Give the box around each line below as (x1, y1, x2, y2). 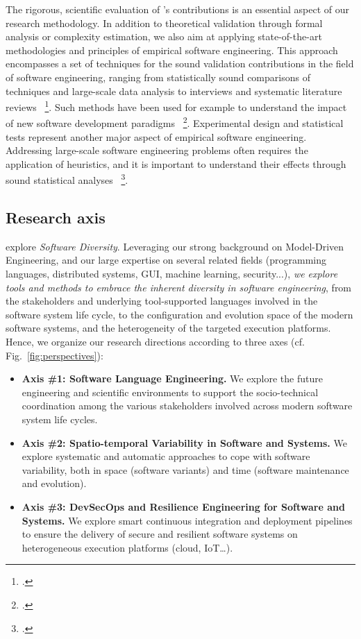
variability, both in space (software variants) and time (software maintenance (22, 462, 349, 477)
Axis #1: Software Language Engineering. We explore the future (22, 371, 323, 386)
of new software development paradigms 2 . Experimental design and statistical (6, 114, 344, 130)
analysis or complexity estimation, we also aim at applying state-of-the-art (6, 29, 322, 44)
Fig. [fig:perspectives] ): (6, 348, 103, 362)
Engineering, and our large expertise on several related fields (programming (6, 253, 326, 267)
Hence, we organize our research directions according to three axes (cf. (6, 334, 305, 349)
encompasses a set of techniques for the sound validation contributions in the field (6, 56, 354, 71)
